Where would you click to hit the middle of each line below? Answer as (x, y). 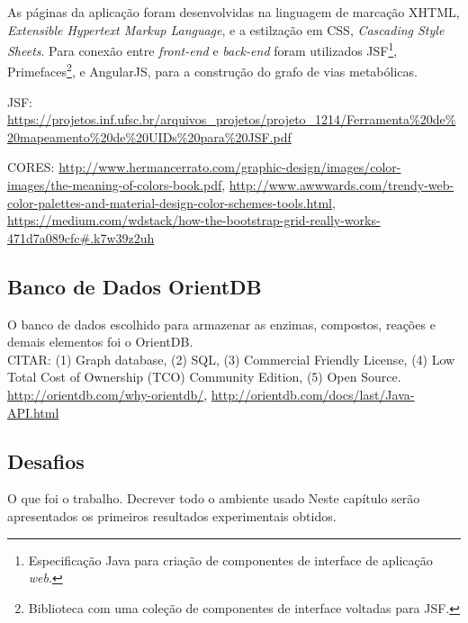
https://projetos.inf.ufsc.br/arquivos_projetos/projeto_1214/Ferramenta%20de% (232, 119)
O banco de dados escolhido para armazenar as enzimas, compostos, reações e (221, 324)
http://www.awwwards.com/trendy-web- (342, 185)
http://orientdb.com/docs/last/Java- (313, 395)
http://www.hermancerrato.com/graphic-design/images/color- (230, 167)
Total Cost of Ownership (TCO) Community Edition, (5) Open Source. (204, 377)
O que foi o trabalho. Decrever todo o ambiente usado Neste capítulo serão (214, 498)
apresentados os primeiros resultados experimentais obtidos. (172, 516)
